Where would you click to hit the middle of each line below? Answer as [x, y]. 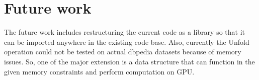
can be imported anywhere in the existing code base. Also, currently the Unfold [127, 42]
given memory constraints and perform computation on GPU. [99, 71]
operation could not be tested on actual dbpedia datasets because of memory [123, 52]
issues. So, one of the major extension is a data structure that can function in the [129, 61]
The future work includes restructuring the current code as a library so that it [125, 32]
